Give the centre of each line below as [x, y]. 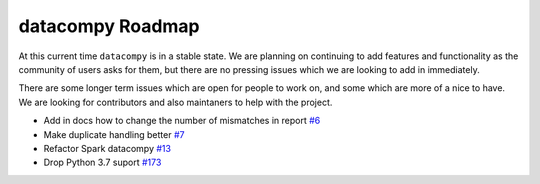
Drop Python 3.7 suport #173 [102, 162]
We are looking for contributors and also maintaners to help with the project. [175, 102]
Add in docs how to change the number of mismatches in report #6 [182, 121]
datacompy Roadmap [109, 26]
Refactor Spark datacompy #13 [107, 148]
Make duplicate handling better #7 [114, 134]
